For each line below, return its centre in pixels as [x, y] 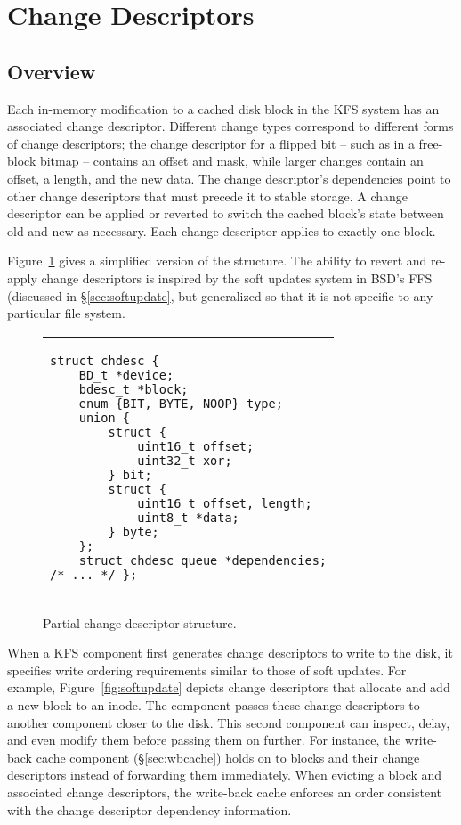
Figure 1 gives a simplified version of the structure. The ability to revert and [217, 261]
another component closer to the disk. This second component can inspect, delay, [229, 722]
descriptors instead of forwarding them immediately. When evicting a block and [225, 775]
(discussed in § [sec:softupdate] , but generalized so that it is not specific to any [220, 295]
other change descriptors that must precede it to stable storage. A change [208, 196]
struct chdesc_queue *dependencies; [203, 560]
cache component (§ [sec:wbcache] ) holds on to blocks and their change [228, 757]
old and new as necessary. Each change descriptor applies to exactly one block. [222, 230]
